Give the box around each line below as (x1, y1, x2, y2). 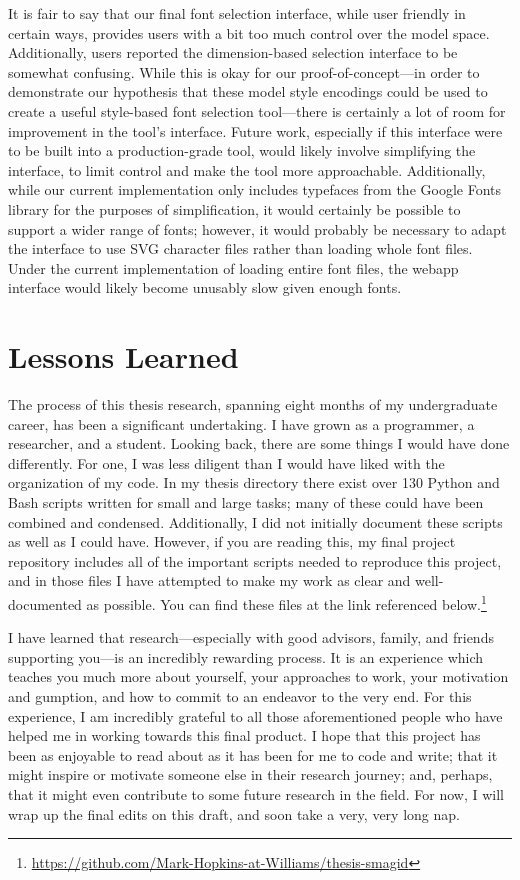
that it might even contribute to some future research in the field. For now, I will (8, 783, 504, 804)
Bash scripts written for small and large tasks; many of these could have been (8, 492, 484, 512)
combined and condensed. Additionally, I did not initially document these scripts (8, 511, 503, 532)
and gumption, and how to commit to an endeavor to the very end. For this (8, 686, 472, 706)
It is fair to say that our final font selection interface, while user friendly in (8, 3, 466, 23)
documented (8, 593, 82, 614)
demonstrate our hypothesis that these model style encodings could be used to (8, 81, 488, 102)
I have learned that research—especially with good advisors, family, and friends (8, 627, 494, 648)
